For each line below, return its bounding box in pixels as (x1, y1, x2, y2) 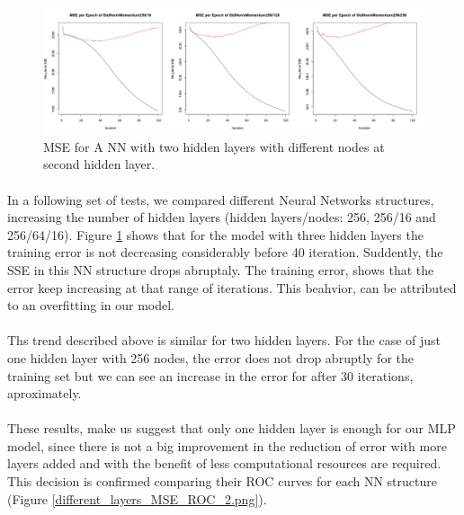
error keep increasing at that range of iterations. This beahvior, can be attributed (7, 278, 457, 297)
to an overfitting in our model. (7, 296, 174, 315)
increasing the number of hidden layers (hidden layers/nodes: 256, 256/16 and (7, 208, 436, 226)
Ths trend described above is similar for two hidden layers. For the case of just (7, 331, 442, 350)
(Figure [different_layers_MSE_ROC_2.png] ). (7, 489, 267, 508)
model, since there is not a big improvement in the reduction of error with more (7, 436, 447, 455)
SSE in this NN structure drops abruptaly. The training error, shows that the (7, 260, 434, 279)
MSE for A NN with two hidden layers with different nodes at (43, 137, 385, 155)
